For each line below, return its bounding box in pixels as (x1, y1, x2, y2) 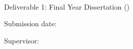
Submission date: (4, 18, 57, 29)
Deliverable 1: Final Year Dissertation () (4, 1, 130, 12)
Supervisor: (4, 35, 39, 45)
